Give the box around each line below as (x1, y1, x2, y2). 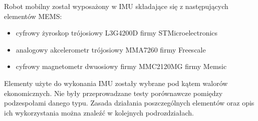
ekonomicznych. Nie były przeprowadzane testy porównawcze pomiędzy (4, 87, 223, 98)
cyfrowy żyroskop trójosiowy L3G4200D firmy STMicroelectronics (16, 27, 218, 38)
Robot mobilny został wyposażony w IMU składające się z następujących (4, 1, 228, 11)
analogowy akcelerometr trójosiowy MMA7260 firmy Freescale (16, 44, 206, 54)
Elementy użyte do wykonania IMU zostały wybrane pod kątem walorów (4, 77, 228, 88)
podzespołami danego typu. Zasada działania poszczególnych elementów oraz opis (4, 97, 254, 108)
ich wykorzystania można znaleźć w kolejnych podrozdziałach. (4, 107, 194, 117)
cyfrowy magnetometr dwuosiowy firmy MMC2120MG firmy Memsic (16, 61, 227, 71)
